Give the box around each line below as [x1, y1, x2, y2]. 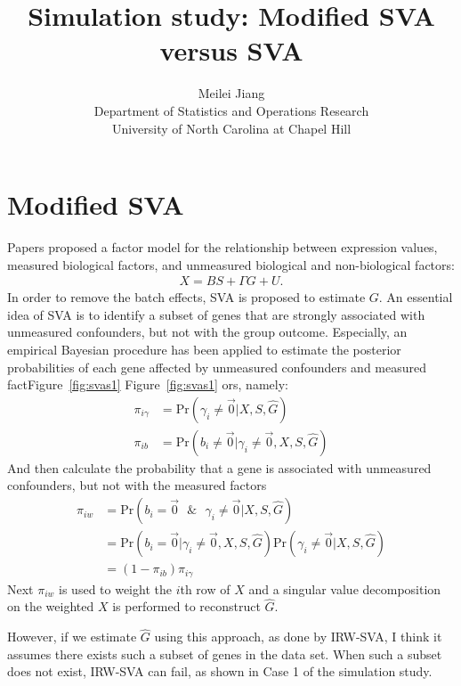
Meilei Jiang [198, 84, 265, 102]
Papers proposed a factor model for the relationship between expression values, [7, 238, 438, 257]
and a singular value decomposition [248, 579, 441, 598]
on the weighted [7, 597, 94, 616]
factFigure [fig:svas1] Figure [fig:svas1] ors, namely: [7, 375, 288, 394]
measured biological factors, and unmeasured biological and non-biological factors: [7, 255, 455, 274]
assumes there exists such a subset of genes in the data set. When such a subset [7, 644, 442, 663]
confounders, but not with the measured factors [7, 476, 267, 494]
